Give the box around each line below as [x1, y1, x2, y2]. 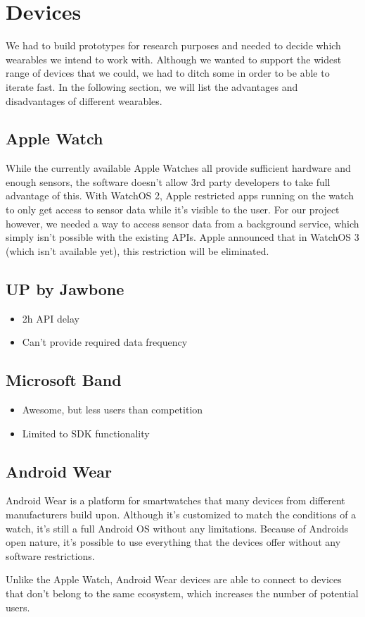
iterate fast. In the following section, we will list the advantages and [6, 79, 298, 94]
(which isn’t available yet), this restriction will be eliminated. [6, 243, 269, 258]
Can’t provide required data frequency [22, 335, 188, 349]
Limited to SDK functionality [22, 425, 150, 440]
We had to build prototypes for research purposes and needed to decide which [6, 38, 341, 53]
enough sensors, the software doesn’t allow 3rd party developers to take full [6, 174, 331, 189]
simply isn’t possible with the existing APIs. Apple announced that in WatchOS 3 [6, 230, 359, 244]
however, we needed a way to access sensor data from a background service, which [6, 216, 359, 230]
